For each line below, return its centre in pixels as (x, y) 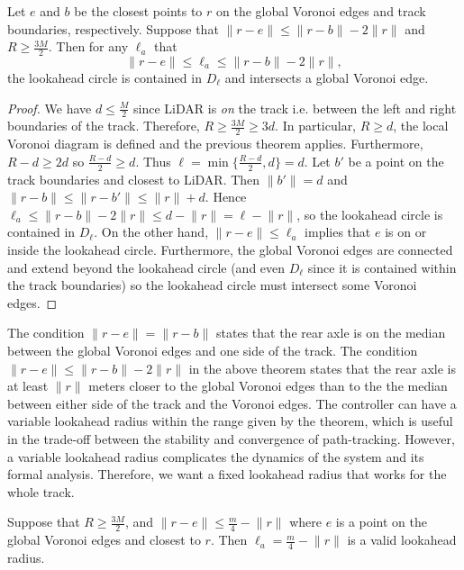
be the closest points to (138, 11)
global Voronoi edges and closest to (104, 540)
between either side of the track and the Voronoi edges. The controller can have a (232, 403)
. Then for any (88, 46)
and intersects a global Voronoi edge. (327, 78)
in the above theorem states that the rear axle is (322, 368)
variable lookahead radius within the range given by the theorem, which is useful (230, 421)
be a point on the (396, 161)
